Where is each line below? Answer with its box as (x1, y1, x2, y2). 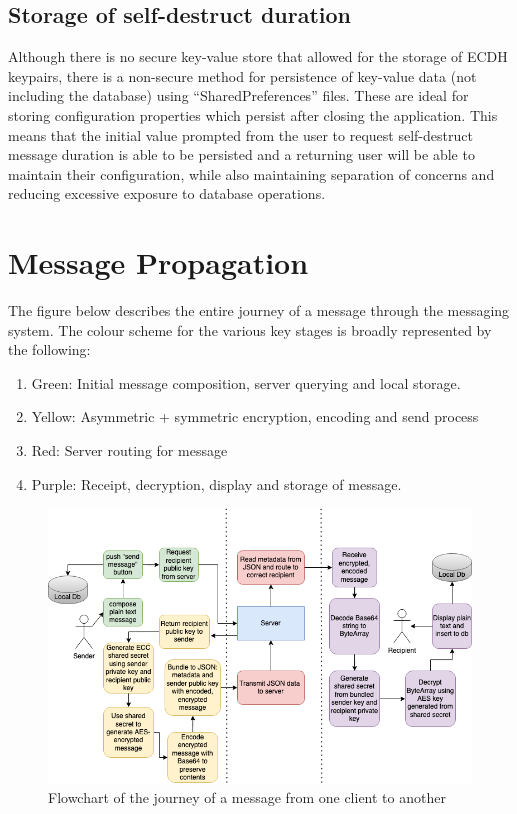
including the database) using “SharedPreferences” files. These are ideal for (8, 85, 469, 106)
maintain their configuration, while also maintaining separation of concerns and (8, 163, 495, 184)
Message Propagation (8, 242, 309, 283)
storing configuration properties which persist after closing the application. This (8, 104, 498, 125)
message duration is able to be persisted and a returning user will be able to (8, 144, 475, 165)
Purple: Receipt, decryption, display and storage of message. (31, 473, 402, 494)
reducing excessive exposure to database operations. (8, 183, 326, 204)
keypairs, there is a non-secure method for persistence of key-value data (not (8, 65, 477, 86)
